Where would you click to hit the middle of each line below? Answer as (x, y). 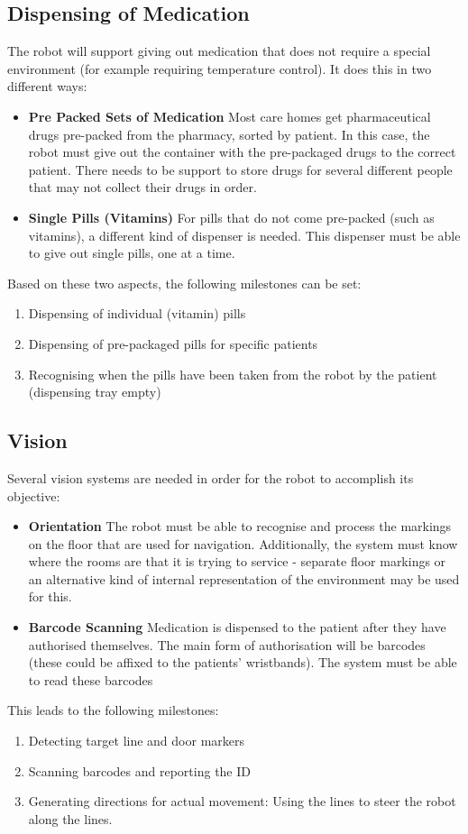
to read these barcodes (91, 679)
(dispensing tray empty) (95, 392)
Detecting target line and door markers (136, 741)
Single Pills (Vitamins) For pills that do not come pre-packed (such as (231, 217)
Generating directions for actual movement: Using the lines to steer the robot (242, 801)
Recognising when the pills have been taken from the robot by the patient (233, 374)
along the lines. (70, 818)
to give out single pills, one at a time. (132, 253)
